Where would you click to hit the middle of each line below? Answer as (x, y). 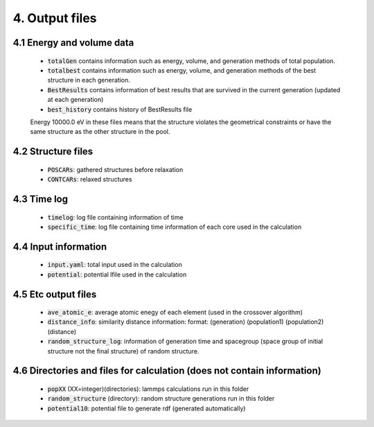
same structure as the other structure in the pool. (100, 132)
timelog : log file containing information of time (115, 217)
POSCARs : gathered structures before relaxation (115, 169)
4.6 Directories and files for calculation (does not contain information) (167, 371)
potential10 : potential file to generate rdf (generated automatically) (146, 408)
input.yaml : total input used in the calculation (115, 265)
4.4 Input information (60, 246)
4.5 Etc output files (55, 294)
